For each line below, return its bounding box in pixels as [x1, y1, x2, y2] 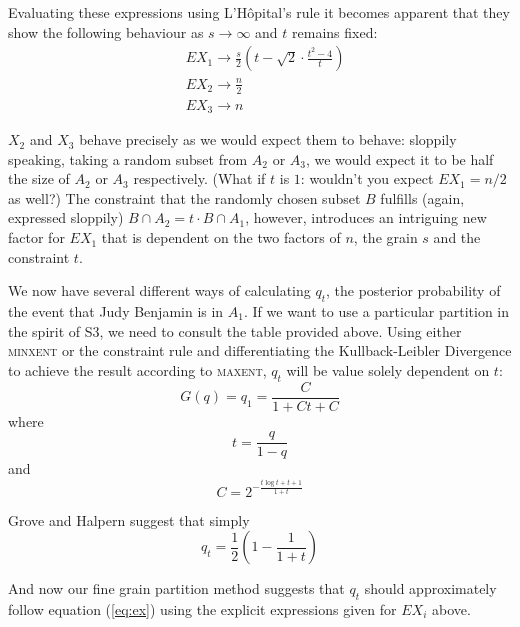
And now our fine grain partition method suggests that [8, 578, 345, 599]
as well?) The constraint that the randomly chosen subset [8, 187, 361, 208]
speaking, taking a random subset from [8, 148, 248, 169]
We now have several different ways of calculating [8, 280, 311, 301]
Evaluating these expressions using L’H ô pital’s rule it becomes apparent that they [8, 2, 510, 22]
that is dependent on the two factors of [101, 227, 341, 248]
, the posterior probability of [326, 280, 501, 301]
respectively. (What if [133, 168, 266, 189]
